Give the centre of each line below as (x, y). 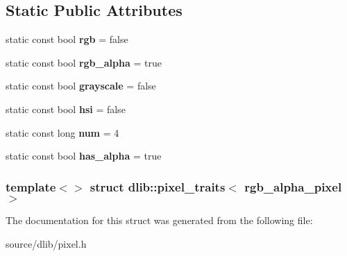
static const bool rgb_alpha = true (84, 62)
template (31, 186)
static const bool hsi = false (66, 109)
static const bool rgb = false (67, 39)
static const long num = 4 (62, 132)
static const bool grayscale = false (81, 86)
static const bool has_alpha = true (84, 156)
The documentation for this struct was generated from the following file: (159, 220)
